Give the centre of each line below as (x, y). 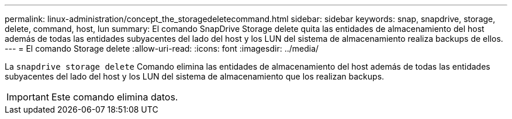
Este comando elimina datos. (115, 97)
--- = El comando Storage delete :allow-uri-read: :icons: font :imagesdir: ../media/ (162, 48)
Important (28, 97)
